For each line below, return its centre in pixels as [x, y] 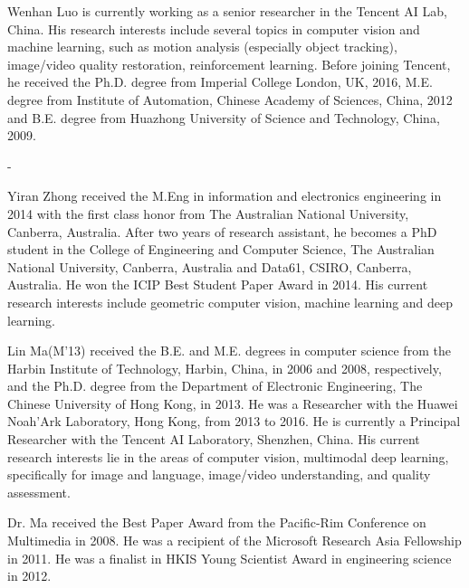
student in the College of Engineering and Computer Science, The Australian [221, 249]
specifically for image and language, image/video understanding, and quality [219, 474]
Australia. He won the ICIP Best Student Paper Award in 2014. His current [218, 285]
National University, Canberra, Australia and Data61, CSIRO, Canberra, [210, 266]
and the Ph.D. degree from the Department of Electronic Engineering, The [215, 386]
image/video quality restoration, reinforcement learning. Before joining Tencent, [229, 64]
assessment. [39, 492]
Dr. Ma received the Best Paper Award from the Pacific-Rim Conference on [217, 522]
